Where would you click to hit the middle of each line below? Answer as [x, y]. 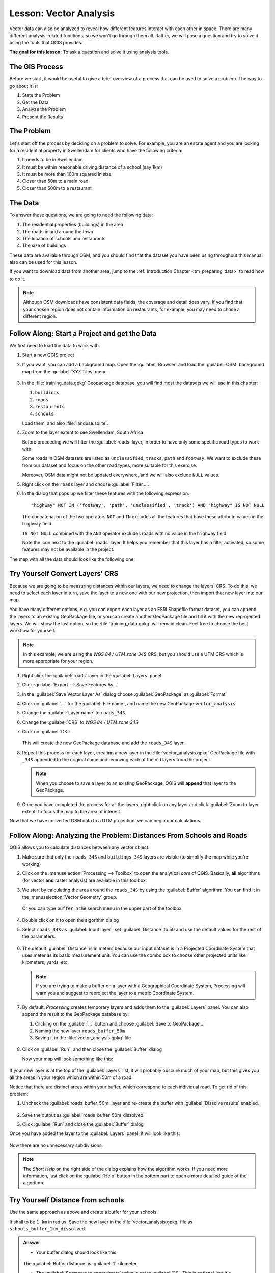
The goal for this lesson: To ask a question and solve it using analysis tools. [89, 52]
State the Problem [41, 95]
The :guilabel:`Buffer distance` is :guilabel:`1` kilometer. [81, 1264]
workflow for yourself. [33, 630]
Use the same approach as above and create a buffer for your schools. [84, 1212]
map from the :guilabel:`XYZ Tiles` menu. [65, 371]
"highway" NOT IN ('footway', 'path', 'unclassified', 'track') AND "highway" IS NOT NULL [148, 505]
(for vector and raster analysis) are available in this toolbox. [85, 880]
